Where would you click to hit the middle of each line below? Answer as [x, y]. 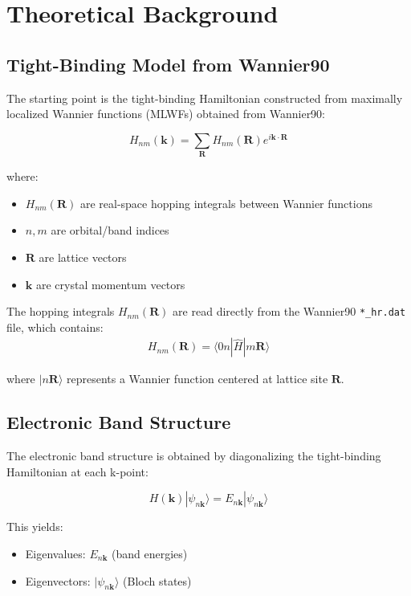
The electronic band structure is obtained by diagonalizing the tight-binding [194, 456]
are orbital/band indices [110, 230]
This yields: [35, 527]
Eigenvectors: [58, 580]
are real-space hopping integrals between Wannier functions [226, 203]
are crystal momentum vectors [110, 284]
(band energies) [150, 553]
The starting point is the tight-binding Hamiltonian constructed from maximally [205, 98]
